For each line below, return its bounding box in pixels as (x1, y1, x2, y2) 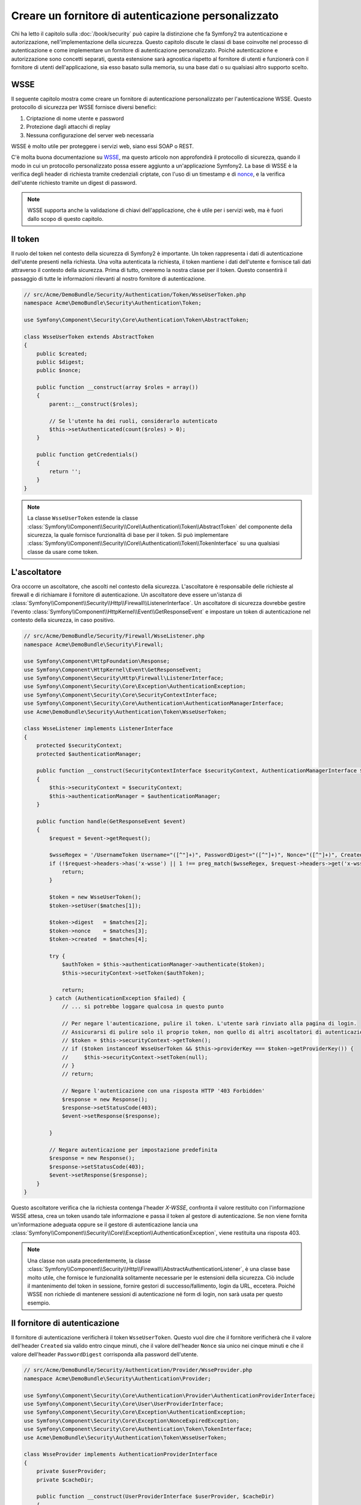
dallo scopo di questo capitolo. (27, 215, 103, 222)
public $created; (36, 350, 88, 357)
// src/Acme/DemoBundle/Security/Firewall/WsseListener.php (23, 633, 205, 639)
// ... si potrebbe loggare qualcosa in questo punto (61, 1003, 224, 1010)
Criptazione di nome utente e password (26, 114, 125, 122)
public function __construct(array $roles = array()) (36, 384, 199, 391)
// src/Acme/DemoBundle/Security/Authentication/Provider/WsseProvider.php (23, 1367, 253, 1374)
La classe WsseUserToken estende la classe (27, 515, 138, 522)
